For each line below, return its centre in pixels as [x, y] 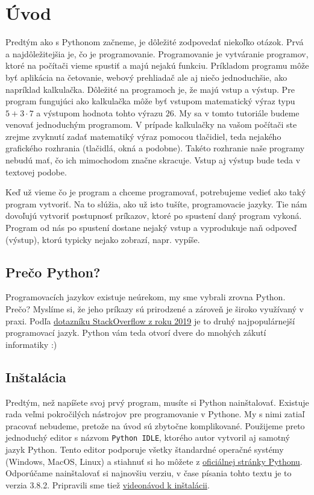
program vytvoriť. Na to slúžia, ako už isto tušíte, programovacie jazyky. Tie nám [156, 203]
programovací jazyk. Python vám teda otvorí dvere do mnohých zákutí [136, 333]
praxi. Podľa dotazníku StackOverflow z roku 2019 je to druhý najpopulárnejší [150, 320]
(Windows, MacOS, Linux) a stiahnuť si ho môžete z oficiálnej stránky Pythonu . [154, 461]
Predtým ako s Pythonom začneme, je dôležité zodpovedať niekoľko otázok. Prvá [155, 42]
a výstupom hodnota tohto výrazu [100, 112]
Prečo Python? [53, 272]
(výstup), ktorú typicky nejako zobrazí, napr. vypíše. [103, 239]
